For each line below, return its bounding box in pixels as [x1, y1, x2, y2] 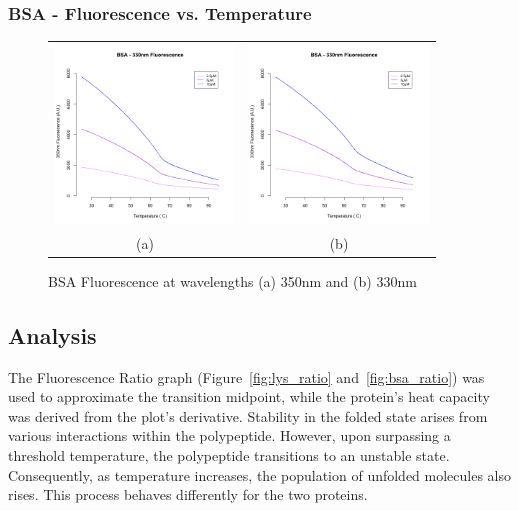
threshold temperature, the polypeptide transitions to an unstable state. [8, 445, 450, 466]
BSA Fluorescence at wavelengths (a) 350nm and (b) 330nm [48, 270, 417, 291]
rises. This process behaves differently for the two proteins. [8, 484, 368, 505]
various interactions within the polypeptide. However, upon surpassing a [8, 425, 451, 446]
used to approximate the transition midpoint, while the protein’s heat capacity [8, 386, 490, 407]
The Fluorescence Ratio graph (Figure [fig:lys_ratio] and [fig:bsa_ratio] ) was [8, 366, 485, 387]
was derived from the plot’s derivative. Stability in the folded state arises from [8, 405, 488, 426]
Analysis [8, 319, 97, 350]
